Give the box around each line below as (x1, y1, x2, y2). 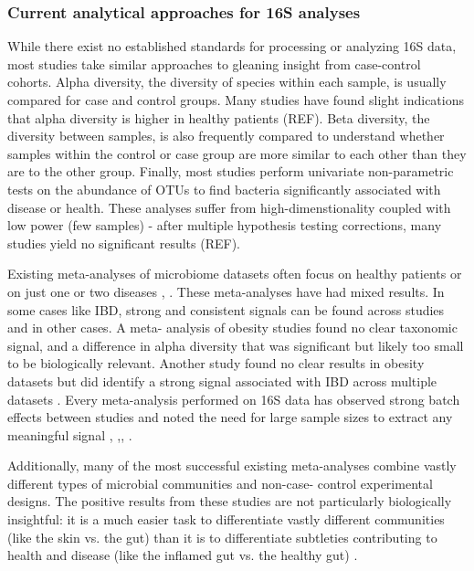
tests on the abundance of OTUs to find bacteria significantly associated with (7, 179, 441, 198)
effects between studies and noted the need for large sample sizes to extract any (7, 407, 453, 427)
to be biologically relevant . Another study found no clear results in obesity (7, 354, 425, 373)
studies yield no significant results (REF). (7, 233, 240, 252)
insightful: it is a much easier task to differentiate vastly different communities (7, 510, 445, 529)
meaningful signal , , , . (7, 425, 132, 444)
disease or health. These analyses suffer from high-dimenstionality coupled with (7, 197, 451, 217)
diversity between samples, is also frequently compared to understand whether (7, 126, 445, 145)
